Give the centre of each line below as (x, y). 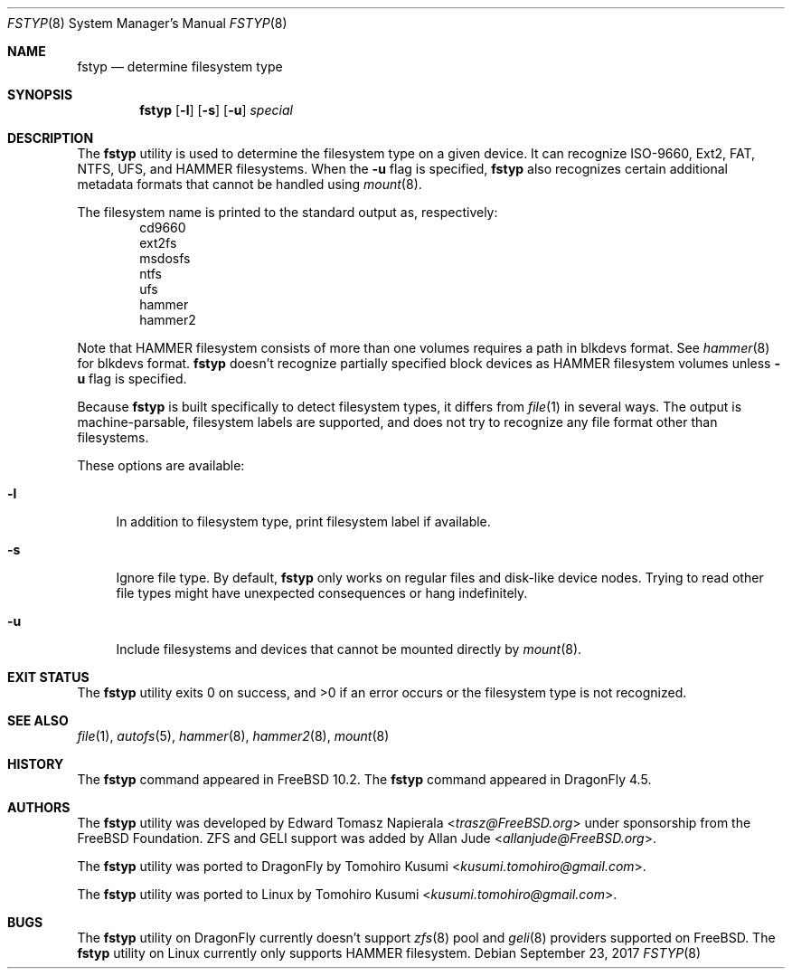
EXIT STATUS (48, 677)
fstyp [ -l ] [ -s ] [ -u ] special (216, 110)
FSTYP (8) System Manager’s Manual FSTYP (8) (147, 23)
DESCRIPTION (51, 138)
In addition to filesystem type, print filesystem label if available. (303, 521)
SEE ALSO (38, 720)
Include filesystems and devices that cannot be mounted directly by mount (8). (349, 649)
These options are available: (161, 465)
